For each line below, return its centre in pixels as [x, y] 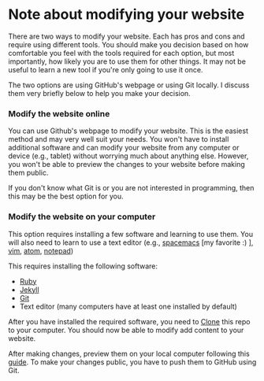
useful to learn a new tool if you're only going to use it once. [106, 69]
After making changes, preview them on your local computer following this [129, 353]
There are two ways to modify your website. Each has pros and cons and [127, 36]
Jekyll [29, 290]
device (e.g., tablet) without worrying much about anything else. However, [128, 156]
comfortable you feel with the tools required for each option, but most [121, 53]
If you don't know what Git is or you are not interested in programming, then [131, 188]
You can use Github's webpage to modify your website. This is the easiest [128, 131]
